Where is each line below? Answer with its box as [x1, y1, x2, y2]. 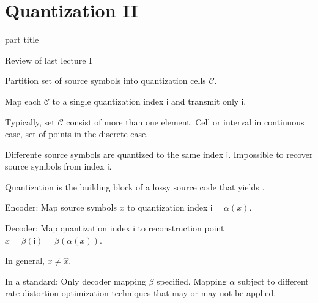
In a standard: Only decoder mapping [5, 274, 146, 287]
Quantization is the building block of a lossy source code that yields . [5, 180, 265, 193]
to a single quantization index [52, 94, 164, 107]
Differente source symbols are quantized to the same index [5, 148, 224, 160]
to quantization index [127, 201, 208, 214]
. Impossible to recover [228, 148, 313, 160]
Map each [5, 94, 42, 107]
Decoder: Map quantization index [5, 222, 130, 234]
